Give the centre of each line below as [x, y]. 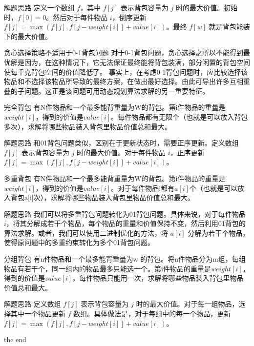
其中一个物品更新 [38, 314]
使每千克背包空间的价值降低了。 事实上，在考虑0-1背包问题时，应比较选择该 [126, 71]
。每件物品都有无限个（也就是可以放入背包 [180, 116]
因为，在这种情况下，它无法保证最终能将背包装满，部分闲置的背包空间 [137, 62]
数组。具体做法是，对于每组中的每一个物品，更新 [152, 314]
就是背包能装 [229, 27]
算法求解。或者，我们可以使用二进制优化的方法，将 [86, 233]
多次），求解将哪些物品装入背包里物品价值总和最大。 [88, 126]
